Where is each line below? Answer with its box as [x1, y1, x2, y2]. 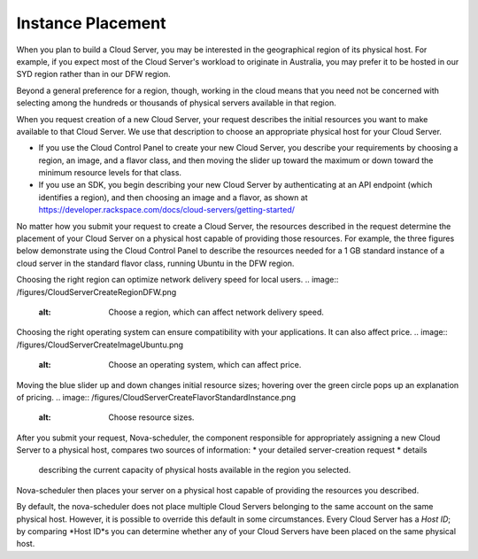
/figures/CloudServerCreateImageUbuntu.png [16, 339, 184, 350]
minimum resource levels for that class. [38, 167, 181, 178]
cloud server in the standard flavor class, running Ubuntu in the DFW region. [16, 258, 295, 268]
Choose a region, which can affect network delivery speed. [108, 307, 325, 317]
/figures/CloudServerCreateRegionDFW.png [16, 286, 177, 297]
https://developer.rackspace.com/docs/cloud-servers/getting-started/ [38, 205, 296, 215]
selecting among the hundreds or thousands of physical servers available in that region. [16, 97, 336, 108]
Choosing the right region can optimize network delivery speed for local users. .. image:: [16, 275, 339, 285]
